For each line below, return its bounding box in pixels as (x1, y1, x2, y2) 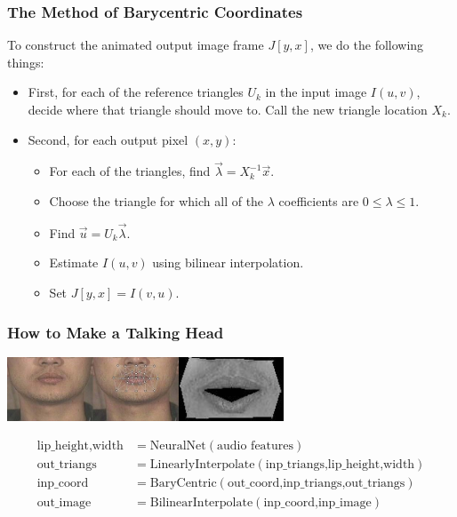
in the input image (265, 83, 367, 101)
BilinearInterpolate (149, 496, 253, 509)
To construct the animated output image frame (7, 36, 264, 54)
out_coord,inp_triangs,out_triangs (227, 477, 405, 490)
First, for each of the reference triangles (28, 83, 244, 101)
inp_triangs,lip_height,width (265, 458, 415, 472)
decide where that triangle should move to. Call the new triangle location (28, 100, 428, 118)
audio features (217, 440, 294, 453)
